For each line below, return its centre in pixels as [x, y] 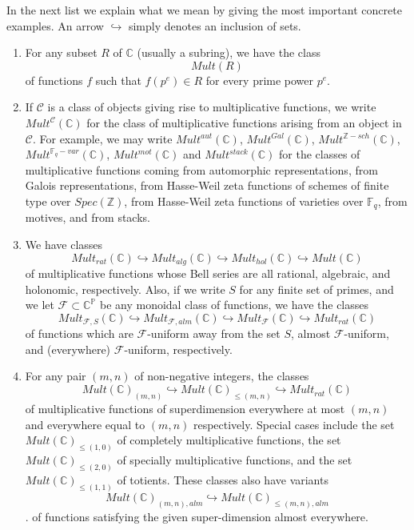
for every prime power [260, 80]
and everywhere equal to [85, 424]
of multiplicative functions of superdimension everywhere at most [185, 408]
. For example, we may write [102, 138]
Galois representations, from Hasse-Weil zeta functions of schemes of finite [207, 185]
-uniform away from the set [214, 333]
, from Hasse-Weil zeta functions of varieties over [244, 201]
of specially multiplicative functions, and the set [235, 459]
